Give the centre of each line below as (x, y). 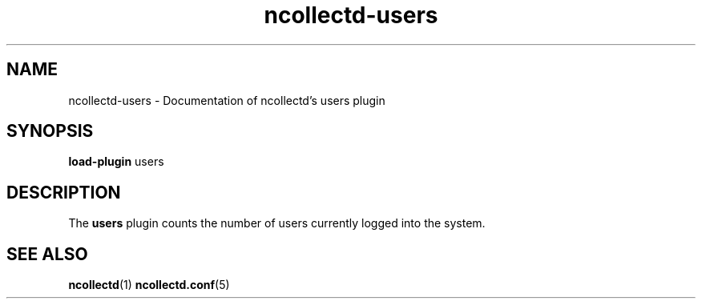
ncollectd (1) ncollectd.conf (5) (149, 285)
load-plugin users (116, 162)
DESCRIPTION (64, 192)
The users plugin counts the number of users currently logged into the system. (277, 223)
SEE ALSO (47, 254)
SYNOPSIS (50, 131)
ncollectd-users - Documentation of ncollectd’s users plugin (227, 100)
